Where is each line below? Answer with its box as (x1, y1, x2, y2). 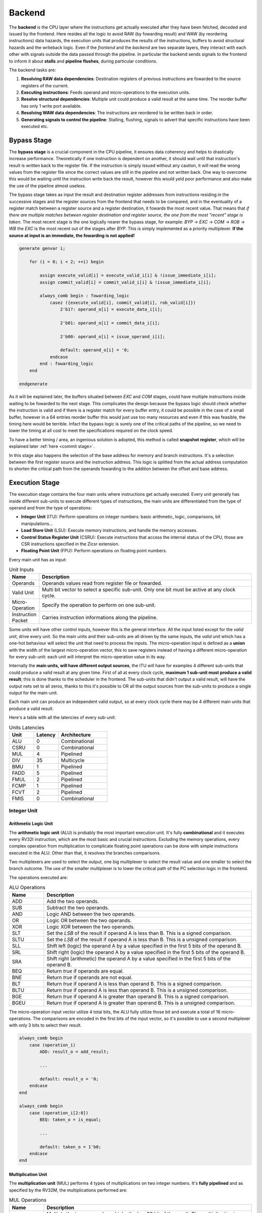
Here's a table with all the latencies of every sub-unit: (9, 715, 116, 721)
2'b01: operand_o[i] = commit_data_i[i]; (60, 320, 160, 326)
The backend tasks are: (9, 67, 56, 73)
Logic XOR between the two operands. (46, 923, 135, 930)
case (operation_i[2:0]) (29, 1110, 89, 1115)
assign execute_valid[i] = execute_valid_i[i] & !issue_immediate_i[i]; (39, 273, 216, 279)
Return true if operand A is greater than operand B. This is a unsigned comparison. (46, 1000, 235, 1006)
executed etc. (21, 124, 49, 130)
